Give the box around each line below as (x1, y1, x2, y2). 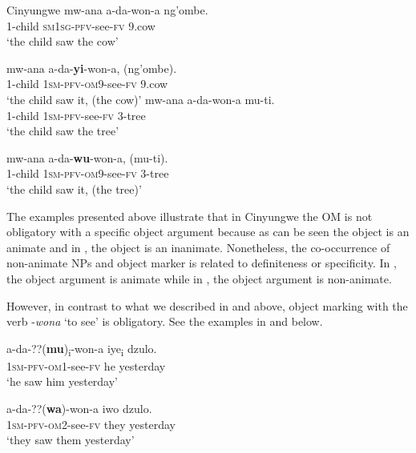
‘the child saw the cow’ (6, 33, 119, 50)
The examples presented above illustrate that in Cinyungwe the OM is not (6, 207, 373, 224)
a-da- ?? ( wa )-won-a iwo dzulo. (6, 400, 152, 416)
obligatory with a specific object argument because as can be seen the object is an (6, 223, 410, 240)
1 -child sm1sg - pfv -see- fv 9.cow (6, 17, 155, 34)
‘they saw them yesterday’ (6, 431, 135, 448)
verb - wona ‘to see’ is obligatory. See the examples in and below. (6, 313, 323, 330)
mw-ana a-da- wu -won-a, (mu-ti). (6, 149, 168, 166)
